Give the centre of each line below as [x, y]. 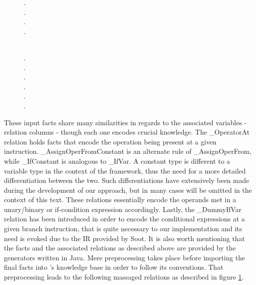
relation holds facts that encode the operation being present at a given [110, 141]
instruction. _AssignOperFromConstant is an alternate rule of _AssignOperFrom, [128, 151]
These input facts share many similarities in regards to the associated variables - [125, 122]
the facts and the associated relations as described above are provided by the [120, 248]
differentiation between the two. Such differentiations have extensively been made [127, 180]
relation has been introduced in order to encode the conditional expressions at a [125, 219]
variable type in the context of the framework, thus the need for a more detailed [125, 170]
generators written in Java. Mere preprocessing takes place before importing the [125, 257]
